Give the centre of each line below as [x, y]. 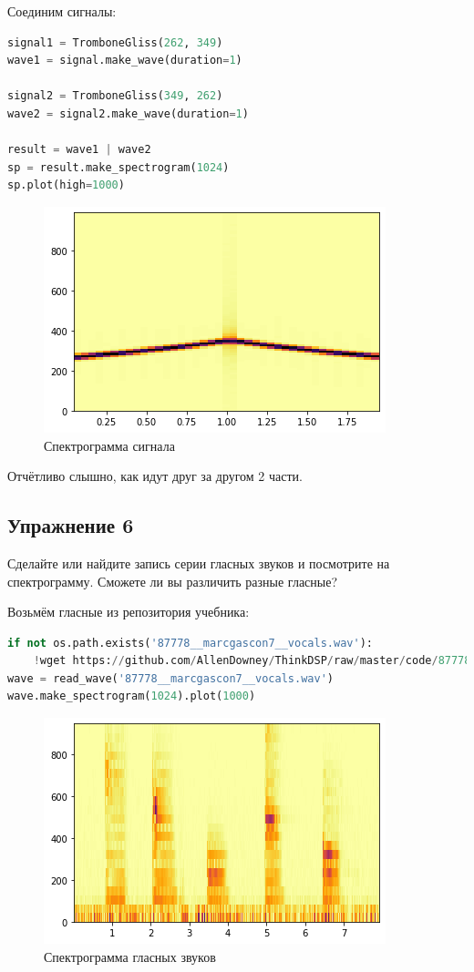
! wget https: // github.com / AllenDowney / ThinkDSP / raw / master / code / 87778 [252, 661]
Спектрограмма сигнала [109, 445]
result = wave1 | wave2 [79, 150]
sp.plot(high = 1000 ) [66, 185]
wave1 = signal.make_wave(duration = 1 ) [125, 61]
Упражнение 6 [71, 525]
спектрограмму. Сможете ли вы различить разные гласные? [173, 581]
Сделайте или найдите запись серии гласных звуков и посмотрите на [199, 563]
